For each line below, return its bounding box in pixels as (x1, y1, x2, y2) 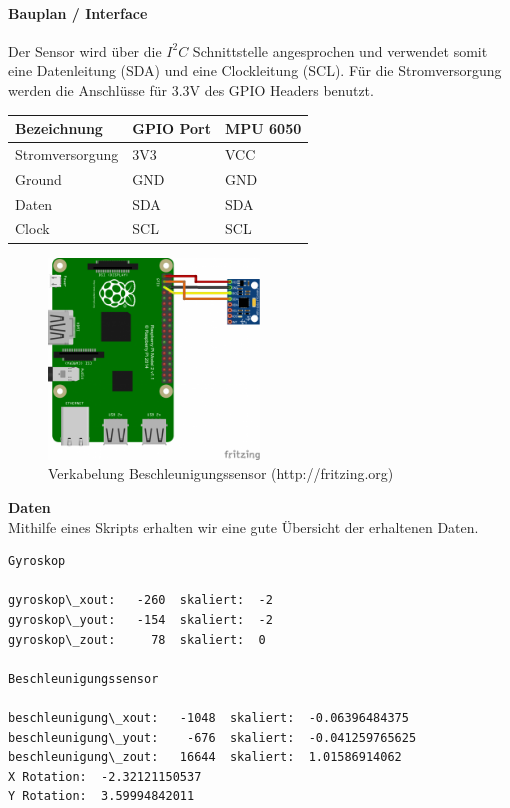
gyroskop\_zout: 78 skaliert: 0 (8, 632, 266, 647)
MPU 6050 (225, 118, 302, 139)
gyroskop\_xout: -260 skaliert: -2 (8, 593, 273, 608)
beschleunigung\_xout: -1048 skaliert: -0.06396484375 (8, 710, 409, 725)
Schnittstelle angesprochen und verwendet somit (192, 40, 488, 61)
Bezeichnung (15, 118, 103, 139)
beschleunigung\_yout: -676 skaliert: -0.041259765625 (8, 730, 417, 745)
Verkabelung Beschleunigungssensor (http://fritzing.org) (48, 463, 394, 484)
